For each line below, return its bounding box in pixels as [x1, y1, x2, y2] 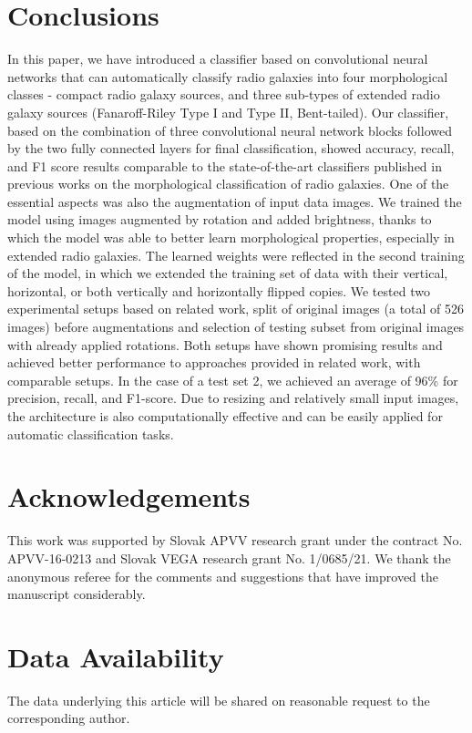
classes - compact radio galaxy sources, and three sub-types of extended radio [7, 85, 440, 104]
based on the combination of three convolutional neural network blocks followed [7, 120, 452, 139]
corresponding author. [7, 708, 130, 728]
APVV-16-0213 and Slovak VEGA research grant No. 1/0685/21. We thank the [7, 548, 451, 567]
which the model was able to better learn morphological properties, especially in [7, 228, 455, 247]
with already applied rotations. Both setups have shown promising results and [7, 335, 443, 354]
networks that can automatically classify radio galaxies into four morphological [7, 67, 448, 86]
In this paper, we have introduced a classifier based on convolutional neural [7, 49, 428, 68]
